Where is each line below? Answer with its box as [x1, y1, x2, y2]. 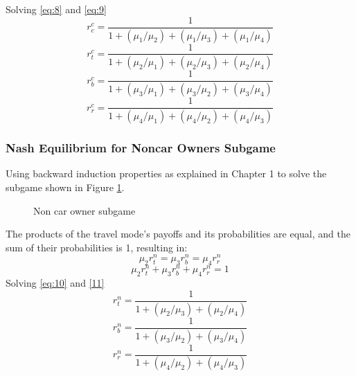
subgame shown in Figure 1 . [6, 180, 125, 195]
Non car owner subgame [33, 203, 136, 217]
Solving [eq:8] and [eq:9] [6, 2, 107, 16]
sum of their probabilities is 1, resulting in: [6, 240, 188, 254]
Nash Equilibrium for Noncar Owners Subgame [6, 139, 276, 156]
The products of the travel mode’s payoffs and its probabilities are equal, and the [6, 226, 350, 241]
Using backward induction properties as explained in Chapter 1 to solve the [6, 166, 327, 181]
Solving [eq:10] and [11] [6, 276, 105, 290]
